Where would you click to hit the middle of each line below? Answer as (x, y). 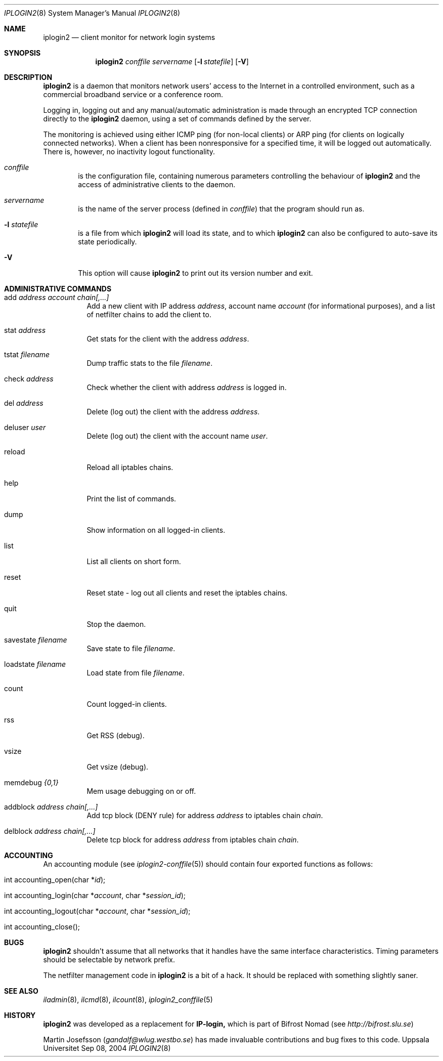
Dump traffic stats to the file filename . (150, 363)
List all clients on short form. (134, 561)
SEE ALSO (21, 991)
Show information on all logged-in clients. (156, 530)
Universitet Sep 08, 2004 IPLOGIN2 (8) (107, 1048)
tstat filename (27, 354)
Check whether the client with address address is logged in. (187, 387)
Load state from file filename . (136, 673)
